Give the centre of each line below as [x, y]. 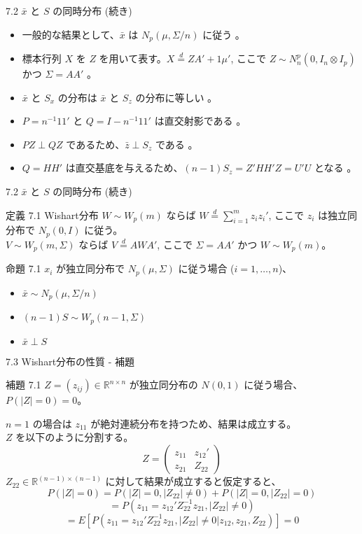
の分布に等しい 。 [176, 97]
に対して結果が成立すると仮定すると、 [193, 481]
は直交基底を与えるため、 [124, 168]
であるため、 [96, 144]
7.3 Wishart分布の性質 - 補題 [70, 361]
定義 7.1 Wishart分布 [52, 215]
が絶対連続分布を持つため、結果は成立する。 [194, 423]
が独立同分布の [163, 385]
